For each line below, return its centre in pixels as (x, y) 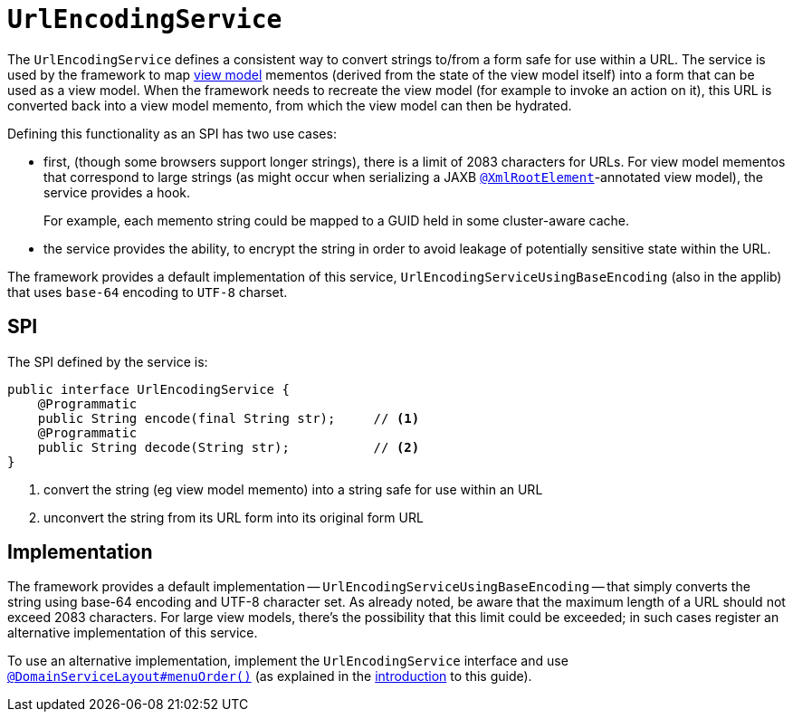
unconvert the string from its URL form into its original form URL (234, 517)
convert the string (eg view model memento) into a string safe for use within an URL (293, 489)
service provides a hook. (117, 192)
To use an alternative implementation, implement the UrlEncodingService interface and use (288, 661)
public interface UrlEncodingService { (148, 389)
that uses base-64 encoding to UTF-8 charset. (148, 292)
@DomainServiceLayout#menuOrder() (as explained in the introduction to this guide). (270, 676)
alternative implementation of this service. (133, 633)
